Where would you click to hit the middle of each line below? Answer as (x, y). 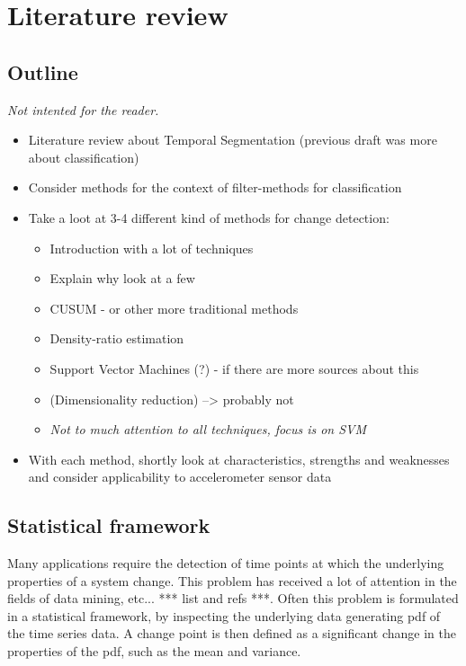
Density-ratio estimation (117, 338)
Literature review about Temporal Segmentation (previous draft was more (233, 140)
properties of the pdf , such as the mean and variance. (154, 651)
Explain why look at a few (122, 278)
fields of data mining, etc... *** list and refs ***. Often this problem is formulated (233, 598)
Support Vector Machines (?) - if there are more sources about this (234, 368)
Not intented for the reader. (83, 109)
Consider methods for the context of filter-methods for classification (215, 187)
